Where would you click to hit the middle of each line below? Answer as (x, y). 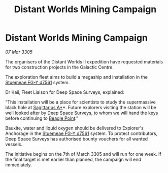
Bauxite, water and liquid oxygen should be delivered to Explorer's (74, 128)
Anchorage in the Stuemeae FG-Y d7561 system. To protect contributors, (81, 133)
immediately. (19, 165)
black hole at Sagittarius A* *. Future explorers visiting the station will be (81, 107)
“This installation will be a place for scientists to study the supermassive (81, 102)
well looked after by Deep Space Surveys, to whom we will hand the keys (82, 113)
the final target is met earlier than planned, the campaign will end (73, 159)
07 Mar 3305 (19, 52)
